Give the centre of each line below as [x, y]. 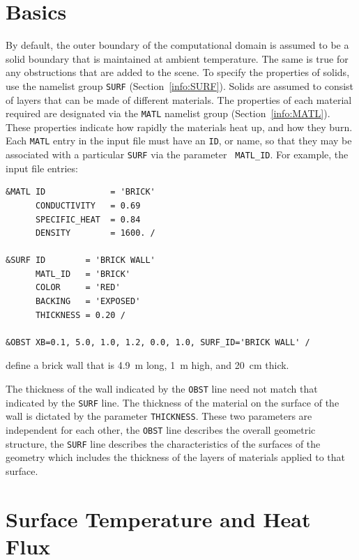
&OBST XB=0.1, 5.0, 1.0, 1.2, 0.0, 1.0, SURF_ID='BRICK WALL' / [158, 342]
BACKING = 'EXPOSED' [88, 302]
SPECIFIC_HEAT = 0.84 [88, 219]
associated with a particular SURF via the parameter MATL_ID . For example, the [177, 154]
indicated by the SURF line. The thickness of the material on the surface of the [173, 402]
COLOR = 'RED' [78, 288]
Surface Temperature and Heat [158, 519]
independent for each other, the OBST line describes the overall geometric [161, 430]
